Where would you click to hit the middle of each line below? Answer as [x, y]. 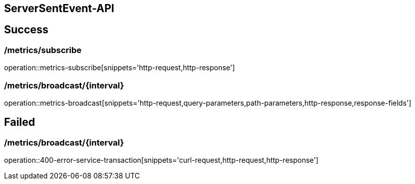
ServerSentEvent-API [59, 8]
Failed [20, 122]
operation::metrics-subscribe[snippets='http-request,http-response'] [120, 68]
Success [26, 30]
